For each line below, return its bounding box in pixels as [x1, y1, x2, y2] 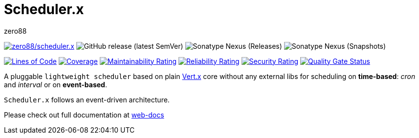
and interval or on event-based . [4, 80, 107, 89]
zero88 [4, 26, 27, 35]
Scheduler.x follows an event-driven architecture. [4, 95, 170, 104]
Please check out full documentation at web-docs [4, 110, 164, 119]
